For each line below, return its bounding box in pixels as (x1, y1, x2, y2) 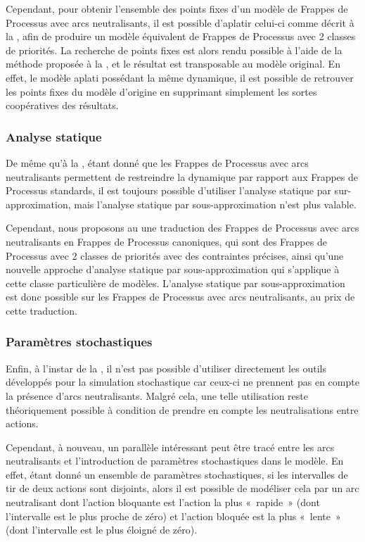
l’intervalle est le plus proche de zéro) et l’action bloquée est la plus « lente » (6, 508, 341, 523)
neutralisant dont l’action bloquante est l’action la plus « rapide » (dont (6, 495, 320, 510)
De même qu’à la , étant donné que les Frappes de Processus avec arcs (6, 155, 309, 170)
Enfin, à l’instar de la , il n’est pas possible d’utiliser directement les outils (6, 360, 326, 375)
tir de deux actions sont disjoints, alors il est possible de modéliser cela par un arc (6, 481, 359, 496)
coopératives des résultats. (6, 98, 119, 113)
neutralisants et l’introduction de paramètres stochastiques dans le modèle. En (6, 453, 344, 468)
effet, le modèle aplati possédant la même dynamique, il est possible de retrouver (6, 70, 354, 84)
